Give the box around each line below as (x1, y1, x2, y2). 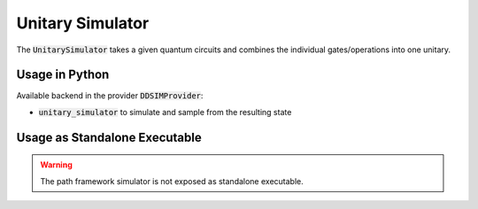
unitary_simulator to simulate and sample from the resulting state (38, 106, 292, 117)
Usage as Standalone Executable (16, 129, 203, 145)
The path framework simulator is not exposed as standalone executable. (40, 175, 305, 186)
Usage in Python (16, 67, 110, 82)
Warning (40, 159, 73, 170)
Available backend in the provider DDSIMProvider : (16, 90, 204, 101)
